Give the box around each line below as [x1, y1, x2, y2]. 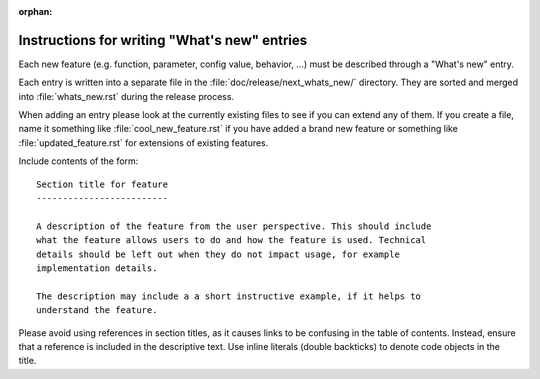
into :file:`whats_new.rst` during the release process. [18, 90, 235, 102]
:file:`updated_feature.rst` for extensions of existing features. [18, 136, 269, 149]
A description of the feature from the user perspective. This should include [36, 220, 432, 232]
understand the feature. [36, 305, 158, 316]
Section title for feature [36, 178, 169, 190]
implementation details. [36, 262, 158, 274]
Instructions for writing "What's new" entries [18, 31, 308, 49]
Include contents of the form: [18, 155, 139, 167]
